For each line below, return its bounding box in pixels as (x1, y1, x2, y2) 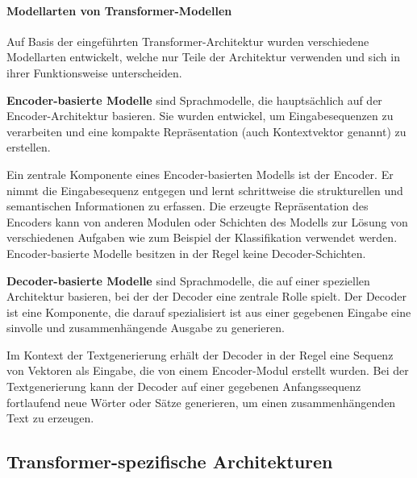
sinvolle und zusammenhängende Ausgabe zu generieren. (6, 319, 285, 336)
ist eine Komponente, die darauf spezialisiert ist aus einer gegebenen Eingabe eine (6, 303, 411, 320)
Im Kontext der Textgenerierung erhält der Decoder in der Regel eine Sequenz (6, 346, 394, 363)
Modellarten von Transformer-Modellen (6, 2, 232, 19)
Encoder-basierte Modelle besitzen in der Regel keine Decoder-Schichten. (6, 244, 366, 261)
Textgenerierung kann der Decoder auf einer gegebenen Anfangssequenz (6, 378, 361, 395)
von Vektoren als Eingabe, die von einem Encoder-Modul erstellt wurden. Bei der (6, 362, 409, 379)
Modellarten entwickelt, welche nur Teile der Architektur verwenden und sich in (6, 48, 400, 65)
